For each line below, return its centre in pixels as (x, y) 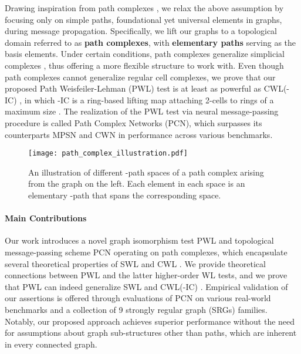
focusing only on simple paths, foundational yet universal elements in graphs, (143, 19)
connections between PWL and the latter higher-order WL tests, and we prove (146, 275)
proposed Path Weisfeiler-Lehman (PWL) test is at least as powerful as (133, 88)
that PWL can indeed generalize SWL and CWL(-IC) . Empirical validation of (146, 286)
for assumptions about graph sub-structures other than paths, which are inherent (151, 333)
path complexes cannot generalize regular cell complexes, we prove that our (140, 77)
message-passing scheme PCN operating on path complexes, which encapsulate (146, 252)
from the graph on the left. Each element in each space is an (137, 183)
